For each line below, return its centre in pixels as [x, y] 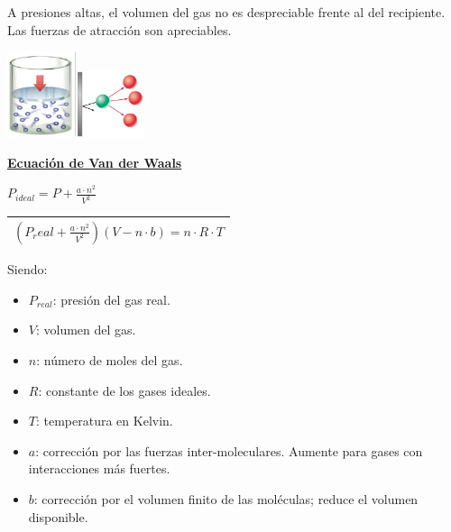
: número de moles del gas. [110, 360]
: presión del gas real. [111, 299]
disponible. [58, 516]
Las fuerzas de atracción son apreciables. [120, 29]
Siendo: [28, 269]
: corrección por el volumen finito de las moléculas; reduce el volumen [226, 499]
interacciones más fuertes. [99, 468]
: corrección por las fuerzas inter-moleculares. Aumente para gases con [229, 450]
